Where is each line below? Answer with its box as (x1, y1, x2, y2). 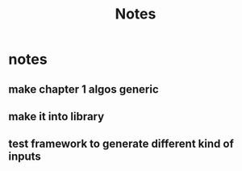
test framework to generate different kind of (8, 137, 234, 151)
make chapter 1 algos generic (8, 82, 159, 96)
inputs (8, 150, 42, 164)
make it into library (8, 110, 105, 123)
